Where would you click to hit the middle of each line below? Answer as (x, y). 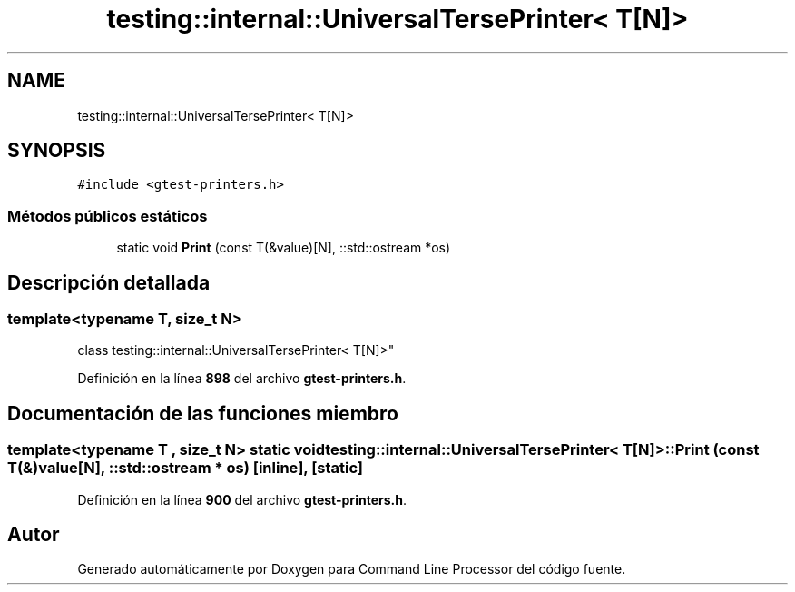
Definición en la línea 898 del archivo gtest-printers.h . (242, 379)
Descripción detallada (109, 282)
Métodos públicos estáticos (108, 216)
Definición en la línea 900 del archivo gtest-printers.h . (242, 499)
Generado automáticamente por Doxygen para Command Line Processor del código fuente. (352, 569)
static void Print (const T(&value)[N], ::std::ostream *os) (284, 248)
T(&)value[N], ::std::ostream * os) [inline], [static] (186, 468)
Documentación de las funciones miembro (203, 413)
